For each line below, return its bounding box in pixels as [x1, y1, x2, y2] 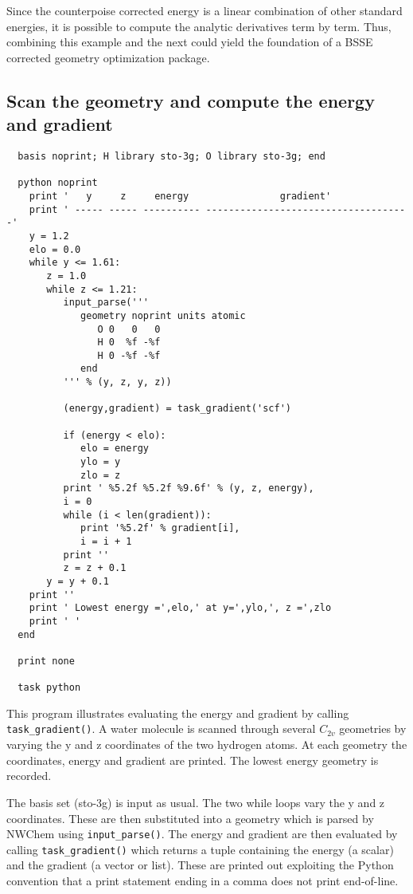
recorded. [6, 767, 52, 784]
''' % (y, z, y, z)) [63, 376, 172, 388]
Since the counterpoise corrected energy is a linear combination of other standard [6, 2, 403, 18]
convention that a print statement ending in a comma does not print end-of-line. [6, 872, 399, 888]
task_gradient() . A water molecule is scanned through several [6, 720, 316, 737]
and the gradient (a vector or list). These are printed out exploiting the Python [6, 857, 394, 873]
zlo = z [80, 469, 121, 481]
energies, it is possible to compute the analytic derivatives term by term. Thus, [6, 18, 392, 34]
